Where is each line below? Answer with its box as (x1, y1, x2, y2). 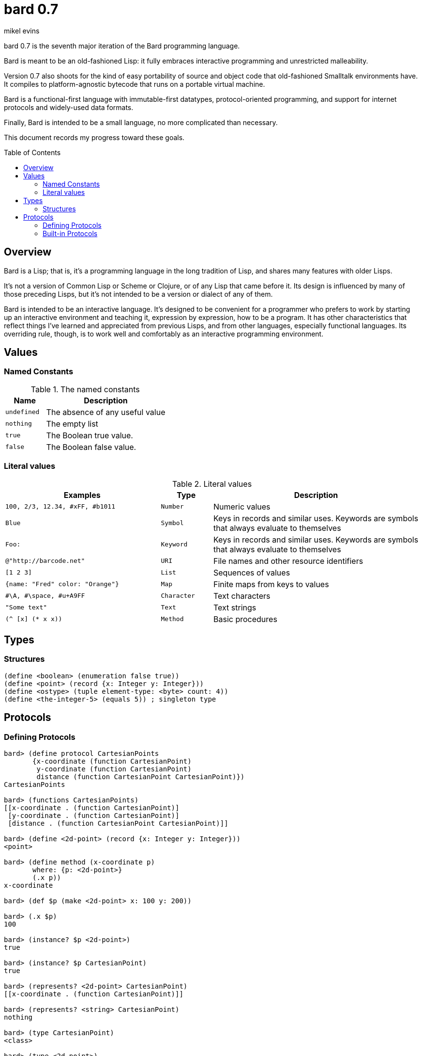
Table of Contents (4, 148, 61, 157)
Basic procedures (213, 614, 277, 624)
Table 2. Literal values (172, 479, 252, 489)
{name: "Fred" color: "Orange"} (5, 580, 119, 588)
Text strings (213, 602, 256, 612)
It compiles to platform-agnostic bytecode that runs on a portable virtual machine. (4, 80, 265, 88)
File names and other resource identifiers (213, 556, 363, 566)
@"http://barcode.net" (5, 557, 85, 565)
